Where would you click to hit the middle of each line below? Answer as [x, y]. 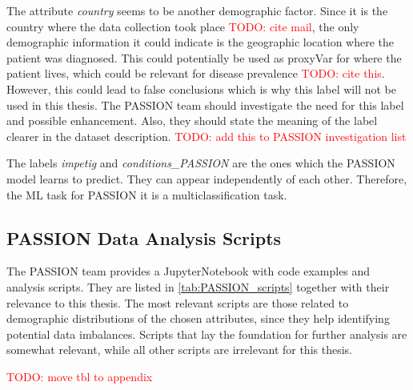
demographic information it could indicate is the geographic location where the [200, 42]
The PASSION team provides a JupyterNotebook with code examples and [188, 271]
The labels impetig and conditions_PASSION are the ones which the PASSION [201, 163]
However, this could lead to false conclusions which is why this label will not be [201, 88]
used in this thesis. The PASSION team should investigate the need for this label [205, 105]
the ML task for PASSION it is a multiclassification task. [147, 194]
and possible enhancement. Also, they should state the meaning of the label [192, 121]
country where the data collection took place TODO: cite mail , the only [183, 26]
